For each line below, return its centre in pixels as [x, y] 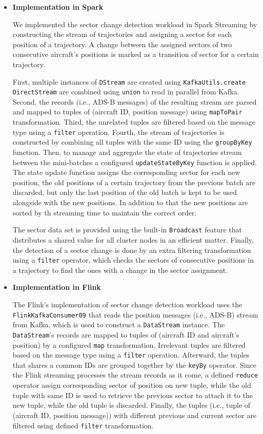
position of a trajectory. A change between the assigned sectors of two [122, 44]
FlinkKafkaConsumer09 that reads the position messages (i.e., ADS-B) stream [135, 314]
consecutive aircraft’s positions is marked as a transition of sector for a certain [136, 54]
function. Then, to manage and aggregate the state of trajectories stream [127, 152]
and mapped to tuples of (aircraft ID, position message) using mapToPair [127, 112]
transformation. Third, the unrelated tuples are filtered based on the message [134, 122]
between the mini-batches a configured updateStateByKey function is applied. [135, 162]
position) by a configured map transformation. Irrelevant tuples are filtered [129, 344]
